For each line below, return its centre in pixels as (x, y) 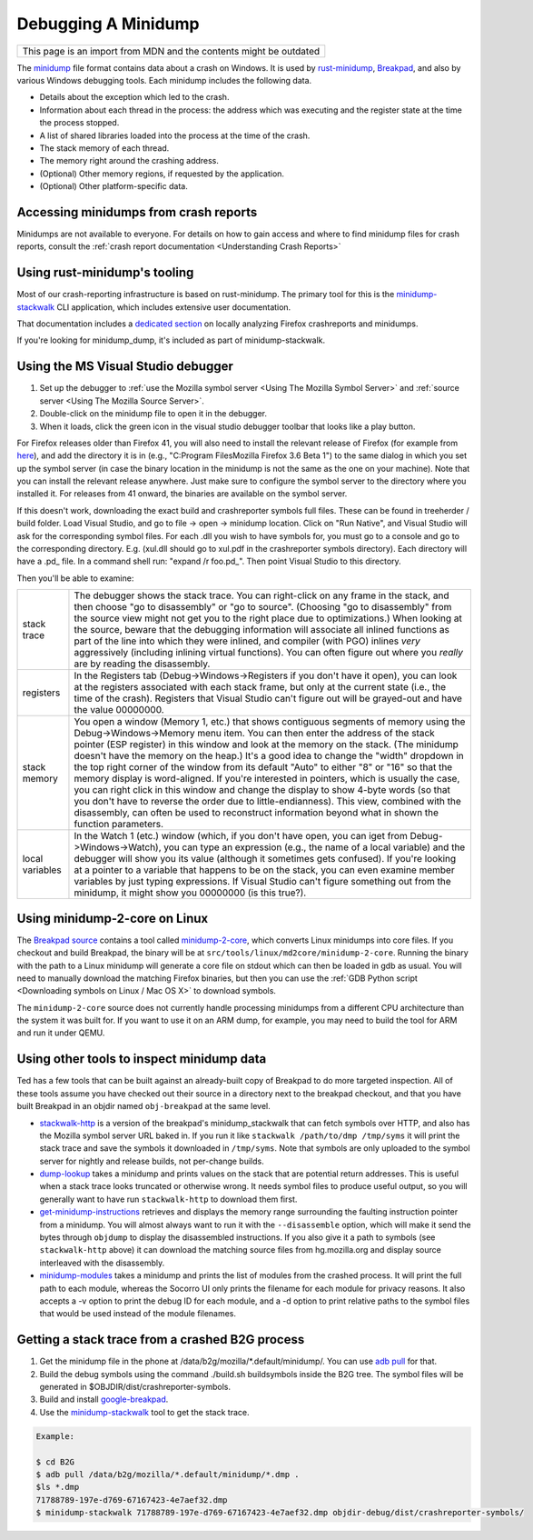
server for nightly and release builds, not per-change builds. (152, 1161)
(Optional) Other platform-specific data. (114, 186)
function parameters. (118, 825)
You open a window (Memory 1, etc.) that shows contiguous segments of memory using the (270, 722)
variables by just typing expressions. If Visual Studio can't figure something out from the (262, 882)
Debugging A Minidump (108, 24)
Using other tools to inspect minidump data (142, 1059)
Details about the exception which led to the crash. (134, 97)
